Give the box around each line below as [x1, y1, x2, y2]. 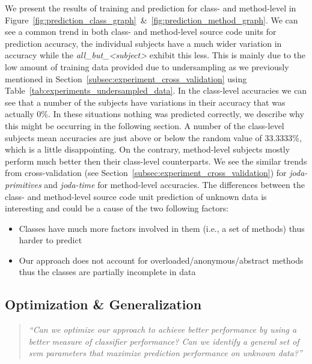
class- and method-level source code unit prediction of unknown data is [5, 190, 267, 202]
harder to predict [19, 234, 82, 246]
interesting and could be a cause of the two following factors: [5, 202, 229, 214]
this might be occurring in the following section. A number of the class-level [5, 119, 284, 132]
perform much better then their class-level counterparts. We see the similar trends [5, 154, 307, 167]
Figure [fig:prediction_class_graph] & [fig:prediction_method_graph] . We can [5, 13, 298, 26]
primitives [5, 178, 41, 190]
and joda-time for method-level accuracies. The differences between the [44, 178, 305, 190]
